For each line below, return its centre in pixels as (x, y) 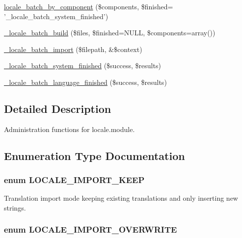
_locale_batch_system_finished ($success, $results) (82, 66)
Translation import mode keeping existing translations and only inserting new (121, 198)
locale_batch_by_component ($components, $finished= (89, 6)
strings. (15, 207)
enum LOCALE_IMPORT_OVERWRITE (91, 229)
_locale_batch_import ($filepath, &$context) (73, 49)
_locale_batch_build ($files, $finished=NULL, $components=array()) (110, 33)
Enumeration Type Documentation (94, 155)
